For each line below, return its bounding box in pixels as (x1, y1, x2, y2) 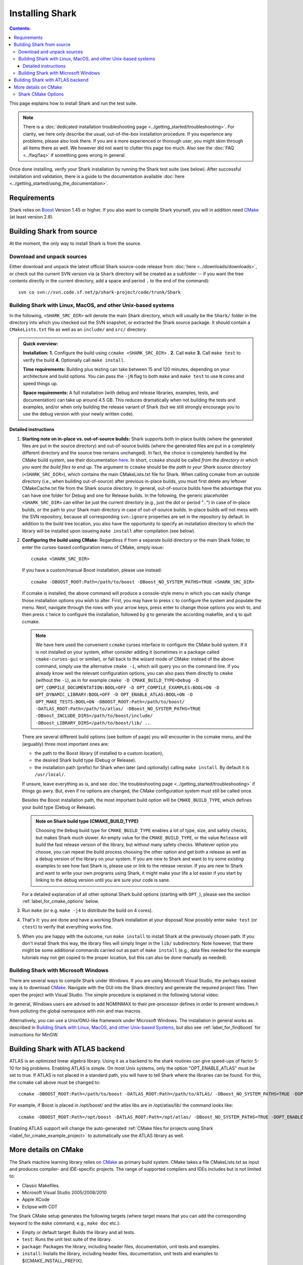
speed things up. (23, 380, 58, 387)
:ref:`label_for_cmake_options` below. (22, 898, 99, 904)
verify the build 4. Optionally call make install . (23, 357, 125, 363)
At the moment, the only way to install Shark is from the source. (9, 240, 141, 246)
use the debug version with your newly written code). (23, 411, 134, 417)
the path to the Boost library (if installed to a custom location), (34, 750, 164, 756)
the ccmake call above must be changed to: (9, 1079, 100, 1085)
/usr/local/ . (34, 772, 66, 778)
